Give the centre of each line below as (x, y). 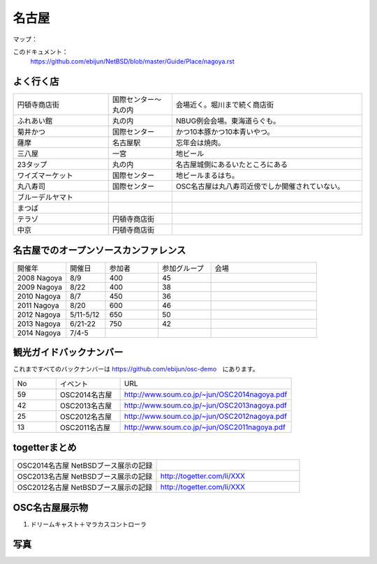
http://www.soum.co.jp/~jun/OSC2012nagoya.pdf (206, 416)
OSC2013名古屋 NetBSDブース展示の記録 (85, 477)
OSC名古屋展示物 (51, 507)
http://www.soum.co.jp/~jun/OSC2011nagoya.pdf (205, 427)
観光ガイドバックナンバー (68, 352)
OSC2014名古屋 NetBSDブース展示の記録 (85, 466)
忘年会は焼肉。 (200, 143)
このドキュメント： (40, 52)
